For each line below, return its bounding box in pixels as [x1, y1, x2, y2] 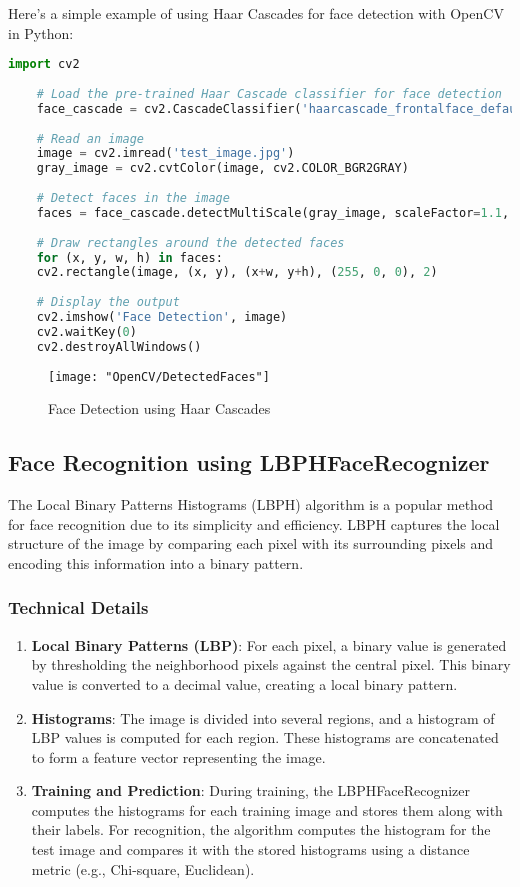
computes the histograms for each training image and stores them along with [31, 799, 503, 820]
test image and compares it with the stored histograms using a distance [31, 839, 470, 860]
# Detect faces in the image [36, 191, 230, 206]
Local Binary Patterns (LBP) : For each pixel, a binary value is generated [31, 634, 507, 655]
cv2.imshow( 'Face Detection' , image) [36, 310, 288, 325]
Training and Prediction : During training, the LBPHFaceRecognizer [31, 780, 470, 801]
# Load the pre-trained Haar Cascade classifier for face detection [36, 86, 502, 101]
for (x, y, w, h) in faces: [36, 250, 223, 265]
